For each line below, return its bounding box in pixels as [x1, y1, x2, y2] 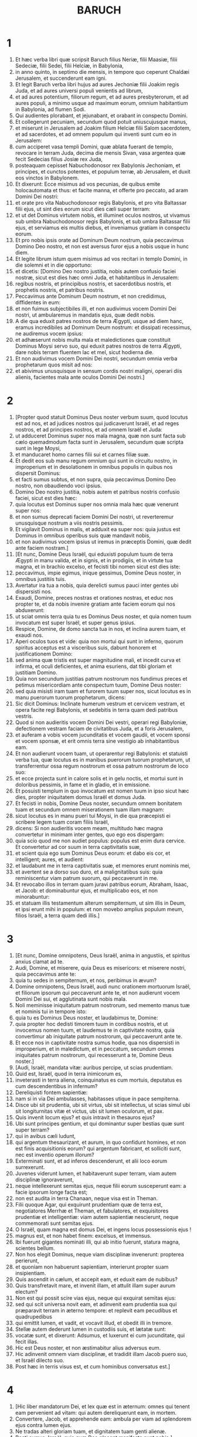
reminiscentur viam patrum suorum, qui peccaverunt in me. [15, 874, 159, 881]
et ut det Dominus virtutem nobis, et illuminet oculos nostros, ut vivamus [15, 212, 190, 219]
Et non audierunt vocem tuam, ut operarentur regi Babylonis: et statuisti [15, 750, 188, 757]
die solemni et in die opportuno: [15, 261, 93, 269]
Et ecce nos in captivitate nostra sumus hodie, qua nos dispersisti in [15, 1039, 180, 1046]
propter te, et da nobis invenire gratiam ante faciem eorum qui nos [15, 600, 175, 607]
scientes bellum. [15, 1244, 55, 1252]
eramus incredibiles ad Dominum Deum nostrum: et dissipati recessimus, [15, 324, 192, 331]
